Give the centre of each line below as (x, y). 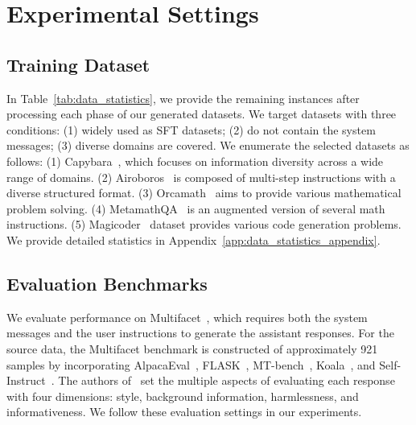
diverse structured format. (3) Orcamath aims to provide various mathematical (204, 193)
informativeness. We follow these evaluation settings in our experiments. (184, 412)
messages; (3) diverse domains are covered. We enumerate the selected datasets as (208, 145)
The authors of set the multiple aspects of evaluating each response (227, 380)
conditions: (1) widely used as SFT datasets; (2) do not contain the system (191, 129)
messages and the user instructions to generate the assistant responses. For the (200, 333)
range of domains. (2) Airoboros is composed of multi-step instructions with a (201, 177)
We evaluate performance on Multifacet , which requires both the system (187, 317)
